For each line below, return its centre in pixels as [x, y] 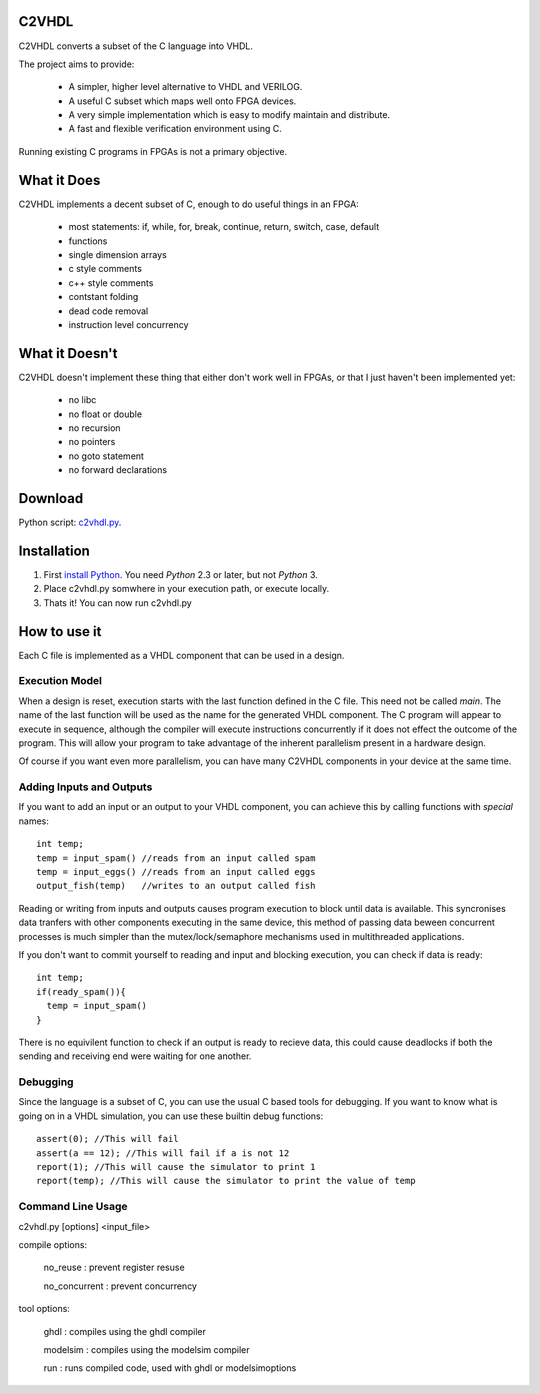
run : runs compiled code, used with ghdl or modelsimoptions [170, 1368]
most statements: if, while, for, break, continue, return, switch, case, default [224, 227]
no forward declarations [118, 470]
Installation [54, 550]
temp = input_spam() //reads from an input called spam [176, 858]
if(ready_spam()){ [81, 991]
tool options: [44, 1309]
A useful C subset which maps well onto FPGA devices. [182, 101]
